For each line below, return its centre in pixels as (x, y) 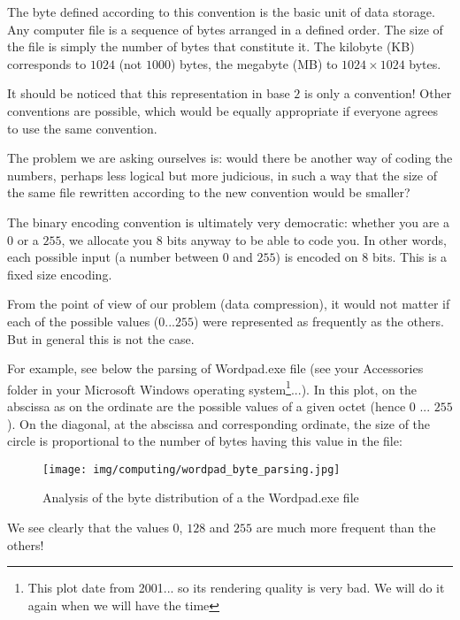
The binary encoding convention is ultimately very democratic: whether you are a (228, 222)
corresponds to (47, 63)
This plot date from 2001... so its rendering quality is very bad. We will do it (236, 588)
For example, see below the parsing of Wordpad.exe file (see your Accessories (215, 368)
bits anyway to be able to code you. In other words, (307, 239)
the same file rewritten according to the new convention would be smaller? (209, 192)
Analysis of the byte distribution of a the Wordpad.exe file (201, 498)
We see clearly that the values (88, 527)
